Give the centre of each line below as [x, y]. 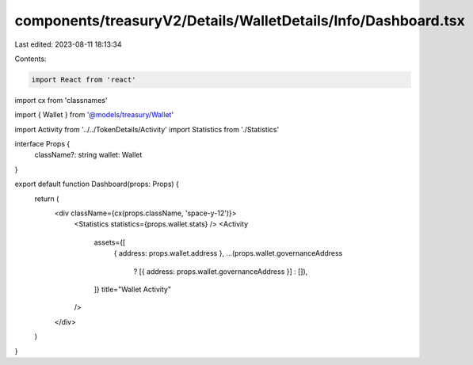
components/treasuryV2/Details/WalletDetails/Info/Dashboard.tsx [240, 21]
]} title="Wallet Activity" [133, 289]
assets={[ [110, 242]
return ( [47, 199]
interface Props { [42, 144]
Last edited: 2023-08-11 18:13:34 [68, 44]
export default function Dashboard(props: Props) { [97, 184]
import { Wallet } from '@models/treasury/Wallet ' [94, 115]
